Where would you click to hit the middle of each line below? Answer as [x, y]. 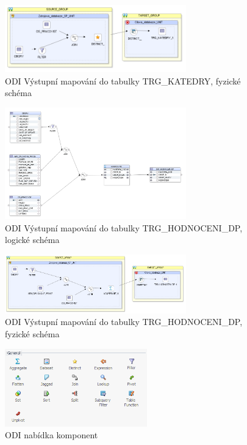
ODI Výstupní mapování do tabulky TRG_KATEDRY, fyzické [123, 80]
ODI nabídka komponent [52, 435]
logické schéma [32, 240]
